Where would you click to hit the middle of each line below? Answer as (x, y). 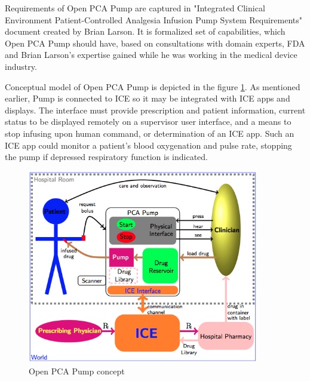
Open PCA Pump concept (77, 371)
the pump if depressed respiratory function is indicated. (107, 157)
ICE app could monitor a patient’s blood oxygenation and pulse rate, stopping (148, 145)
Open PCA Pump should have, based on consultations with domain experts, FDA (155, 43)
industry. (21, 66)
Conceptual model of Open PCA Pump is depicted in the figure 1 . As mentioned (153, 86)
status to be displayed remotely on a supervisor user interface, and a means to (148, 122)
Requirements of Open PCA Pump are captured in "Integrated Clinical (135, 8)
